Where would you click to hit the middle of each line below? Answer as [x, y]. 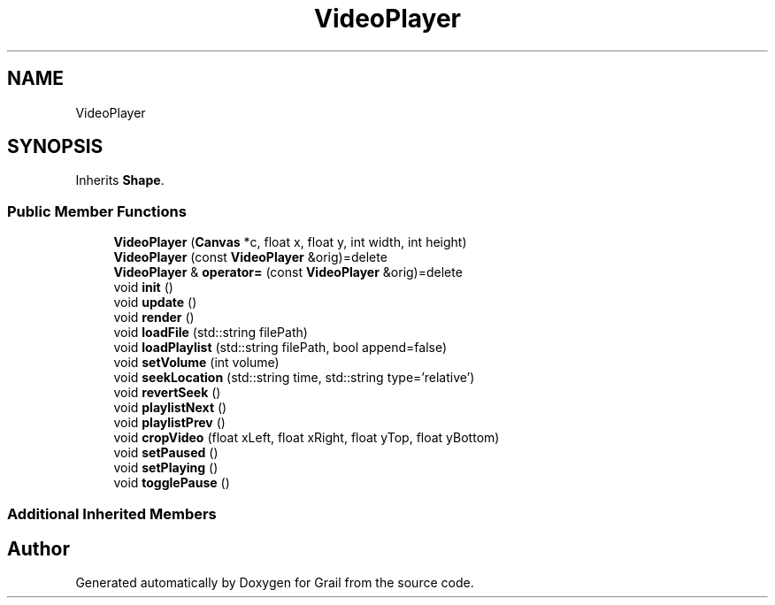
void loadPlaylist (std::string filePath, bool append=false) [280, 348]
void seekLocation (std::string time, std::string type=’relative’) [294, 378]
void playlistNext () [170, 408]
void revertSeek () [167, 393]
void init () [143, 287]
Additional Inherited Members [112, 513]
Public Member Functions [97, 211]
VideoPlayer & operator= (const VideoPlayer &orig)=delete [288, 272]
